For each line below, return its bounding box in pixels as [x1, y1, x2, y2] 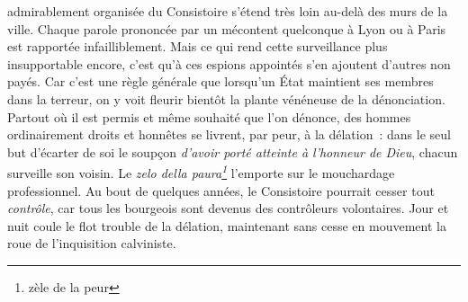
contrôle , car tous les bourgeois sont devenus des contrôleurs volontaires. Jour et [7, 199, 449, 218]
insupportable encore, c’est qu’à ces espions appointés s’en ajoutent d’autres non [7, 54, 451, 73]
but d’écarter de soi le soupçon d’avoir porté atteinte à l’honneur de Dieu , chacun [7, 142, 458, 161]
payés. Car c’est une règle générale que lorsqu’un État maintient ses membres [7, 72, 434, 91]
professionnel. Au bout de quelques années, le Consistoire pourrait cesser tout [7, 181, 435, 200]
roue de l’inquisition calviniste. [7, 234, 176, 253]
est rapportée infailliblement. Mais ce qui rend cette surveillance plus [7, 37, 388, 56]
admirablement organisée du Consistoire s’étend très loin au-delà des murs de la [7, 2, 448, 20]
